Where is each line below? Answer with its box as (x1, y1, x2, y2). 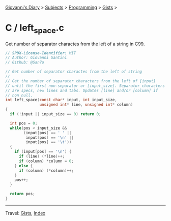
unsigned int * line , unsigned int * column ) (39, 102, 133, 107)
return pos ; (10, 192, 36, 197)
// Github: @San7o (5, 60, 44, 65)
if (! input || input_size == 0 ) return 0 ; (10, 112, 101, 117)
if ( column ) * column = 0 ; (18, 159, 74, 164)
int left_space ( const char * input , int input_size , (5, 98, 117, 103)
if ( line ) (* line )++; (18, 154, 65, 159)
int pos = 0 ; (10, 120, 38, 126)
